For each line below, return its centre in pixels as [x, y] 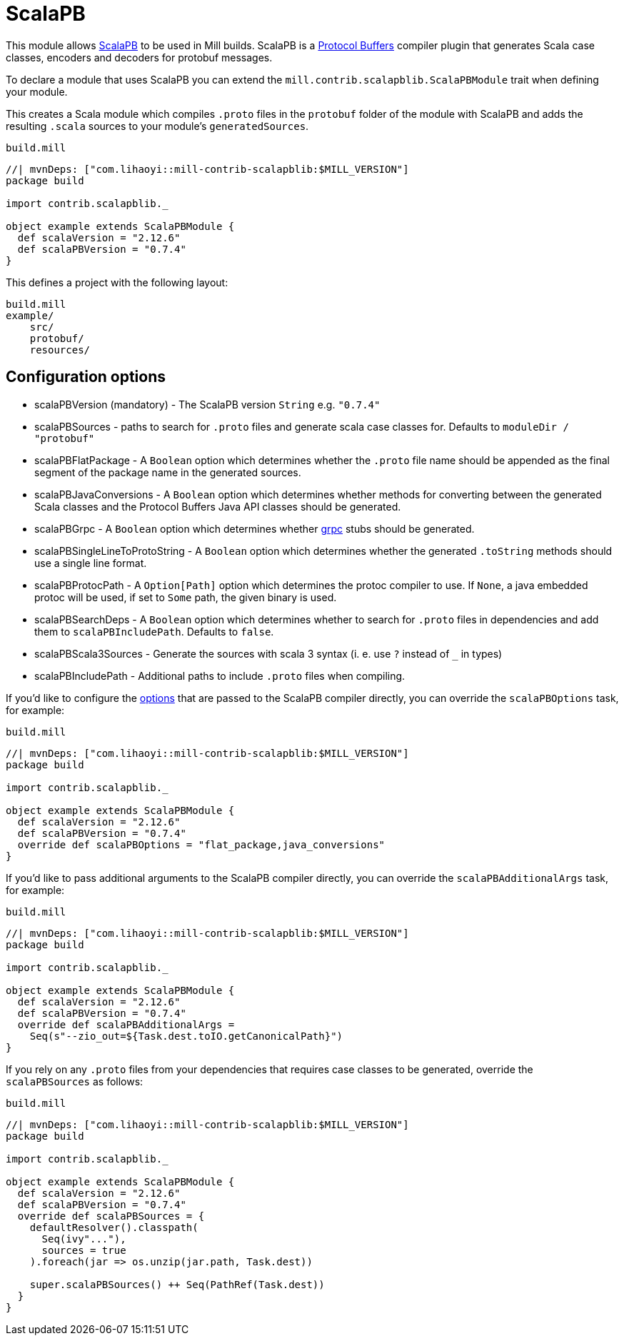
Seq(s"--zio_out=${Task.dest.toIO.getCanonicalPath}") [186, 1036]
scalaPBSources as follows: [75, 1081]
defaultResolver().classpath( [114, 1227]
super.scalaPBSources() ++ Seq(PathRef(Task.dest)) [177, 1284]
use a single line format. [91, 563]
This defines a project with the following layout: [117, 282]
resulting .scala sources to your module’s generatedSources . [157, 126]
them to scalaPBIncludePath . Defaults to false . [154, 631]
